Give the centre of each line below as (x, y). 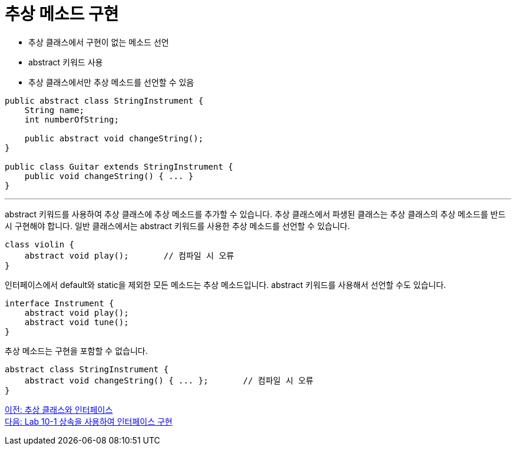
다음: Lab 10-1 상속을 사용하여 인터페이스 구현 (89, 421)
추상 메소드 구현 (62, 14)
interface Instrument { (59, 303)
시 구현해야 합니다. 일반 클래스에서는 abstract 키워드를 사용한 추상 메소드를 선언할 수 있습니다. (177, 226)
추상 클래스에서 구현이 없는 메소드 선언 (99, 42)
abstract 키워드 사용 (66, 62)
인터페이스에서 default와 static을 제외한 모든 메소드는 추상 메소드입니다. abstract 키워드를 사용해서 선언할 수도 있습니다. (226, 284)
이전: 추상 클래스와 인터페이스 (59, 409)
